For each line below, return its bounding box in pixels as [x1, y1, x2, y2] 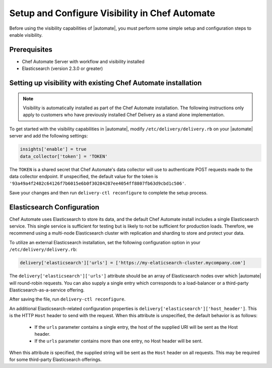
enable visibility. [9, 32, 43, 38]
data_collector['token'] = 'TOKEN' [20, 154, 108, 159]
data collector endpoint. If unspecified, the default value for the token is [9, 173, 158, 179]
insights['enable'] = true [20, 146, 87, 152]
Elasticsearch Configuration [9, 203, 100, 211]
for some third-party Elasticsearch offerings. [9, 356, 102, 362]
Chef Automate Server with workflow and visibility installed [22, 58, 145, 64]
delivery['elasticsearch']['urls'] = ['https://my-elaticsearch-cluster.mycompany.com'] [20, 260, 246, 266]
